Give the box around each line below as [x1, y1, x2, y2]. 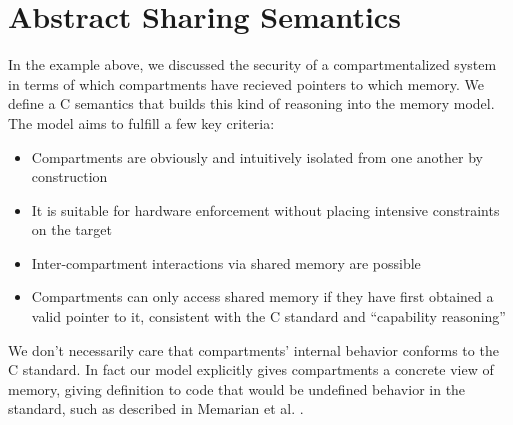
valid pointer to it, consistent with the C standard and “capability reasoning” [31, 306, 506, 327]
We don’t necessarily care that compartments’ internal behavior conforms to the [8, 339, 499, 360]
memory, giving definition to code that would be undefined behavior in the [8, 378, 466, 399]
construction [31, 166, 108, 187]
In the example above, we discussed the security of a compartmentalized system [8, 54, 497, 75]
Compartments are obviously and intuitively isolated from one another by [31, 146, 483, 167]
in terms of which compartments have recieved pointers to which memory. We [8, 73, 484, 94]
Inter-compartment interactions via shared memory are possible [31, 252, 421, 273]
